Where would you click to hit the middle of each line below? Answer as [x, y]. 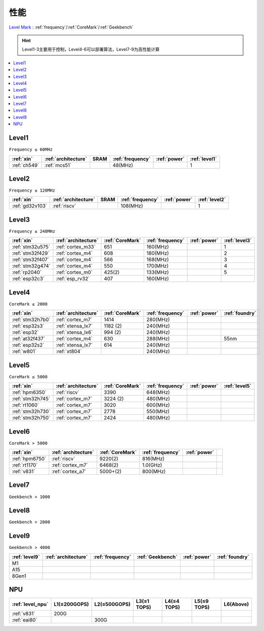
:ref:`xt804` [69, 352]
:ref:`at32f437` [29, 339]
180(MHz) [158, 253]
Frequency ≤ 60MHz [31, 150]
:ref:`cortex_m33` [76, 247]
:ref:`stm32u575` [31, 247]
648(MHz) [158, 392]
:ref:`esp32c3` [28, 279]
